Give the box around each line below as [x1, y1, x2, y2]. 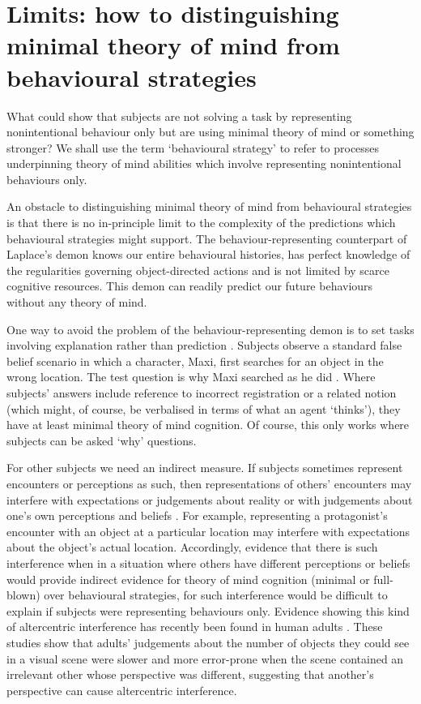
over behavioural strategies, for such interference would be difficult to [44, 586, 388, 603]
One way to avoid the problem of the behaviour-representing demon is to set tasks [6, 320, 415, 337]
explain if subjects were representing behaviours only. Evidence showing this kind [6, 602, 410, 619]
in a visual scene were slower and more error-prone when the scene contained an [6, 650, 404, 667]
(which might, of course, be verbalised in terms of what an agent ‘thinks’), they [6, 400, 401, 417]
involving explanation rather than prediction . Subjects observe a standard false [6, 337, 402, 354]
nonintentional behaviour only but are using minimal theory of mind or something [6, 123, 415, 140]
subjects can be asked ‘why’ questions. [6, 431, 197, 449]
